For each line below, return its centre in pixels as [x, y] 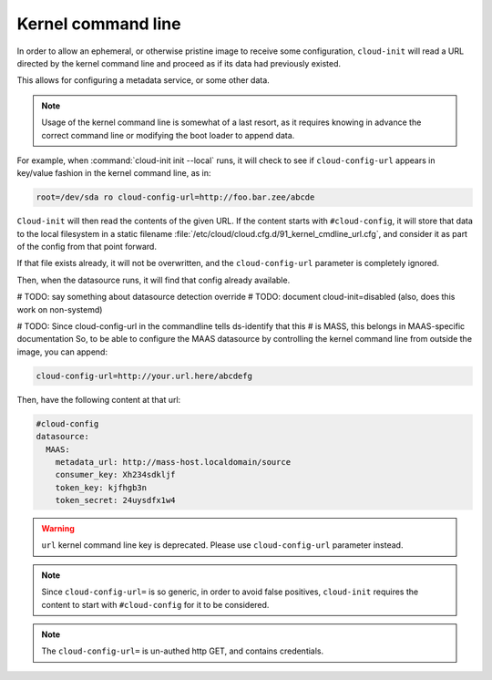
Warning [58, 529]
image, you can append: [62, 352]
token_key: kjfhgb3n [101, 487]
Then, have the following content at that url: [99, 399]
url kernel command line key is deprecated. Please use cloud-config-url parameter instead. [222, 545]
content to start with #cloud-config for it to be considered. [155, 604]
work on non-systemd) [60, 309]
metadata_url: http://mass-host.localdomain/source [173, 462]
